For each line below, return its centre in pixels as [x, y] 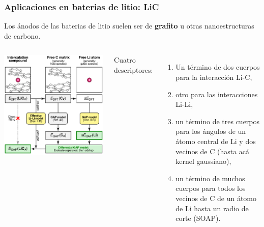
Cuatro [125, 60]
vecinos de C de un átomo [216, 198]
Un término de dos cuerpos [218, 67]
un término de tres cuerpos [218, 121]
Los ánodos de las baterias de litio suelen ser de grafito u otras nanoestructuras [129, 26]
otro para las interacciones [217, 94]
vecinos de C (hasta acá [213, 151]
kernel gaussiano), [203, 161]
